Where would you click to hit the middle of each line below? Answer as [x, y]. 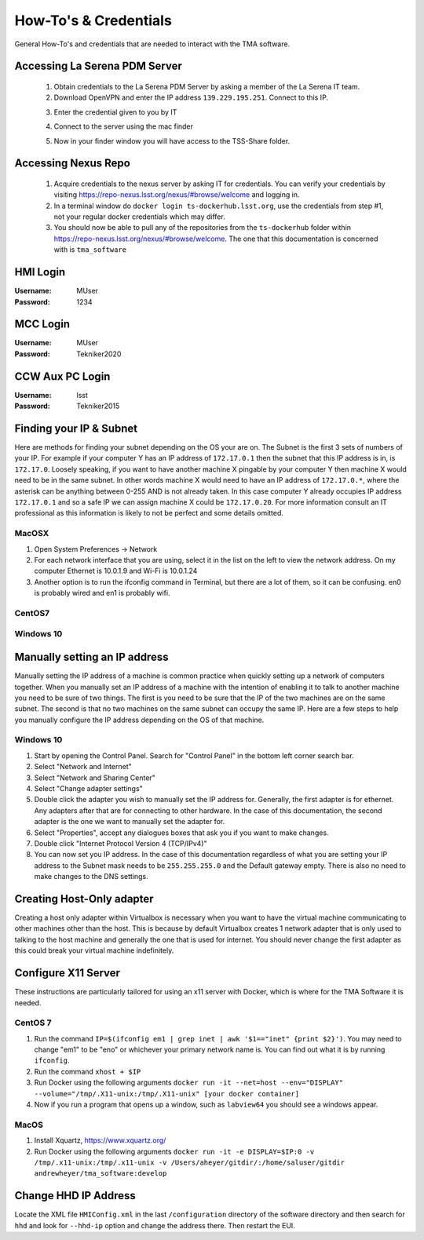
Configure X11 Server [68, 973]
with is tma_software [90, 250]
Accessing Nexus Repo [73, 164]
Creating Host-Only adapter [84, 899]
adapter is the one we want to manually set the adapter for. [130, 822]
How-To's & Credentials [93, 20]
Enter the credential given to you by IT [115, 112]
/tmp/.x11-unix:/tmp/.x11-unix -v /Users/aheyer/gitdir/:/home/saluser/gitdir [190, 1162]
